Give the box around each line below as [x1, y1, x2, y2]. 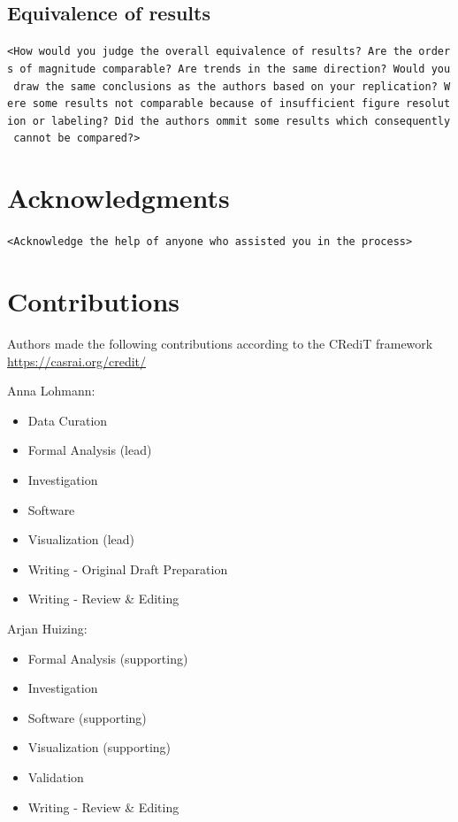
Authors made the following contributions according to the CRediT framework [7, 334, 433, 353]
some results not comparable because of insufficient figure [32, 97, 400, 111]
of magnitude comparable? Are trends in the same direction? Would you [19, 62, 451, 75]
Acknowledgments [7, 180, 230, 216]
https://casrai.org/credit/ [7, 351, 147, 370]
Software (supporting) [27, 708, 147, 726]
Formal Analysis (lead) [27, 441, 152, 459]
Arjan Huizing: [7, 618, 88, 637]
